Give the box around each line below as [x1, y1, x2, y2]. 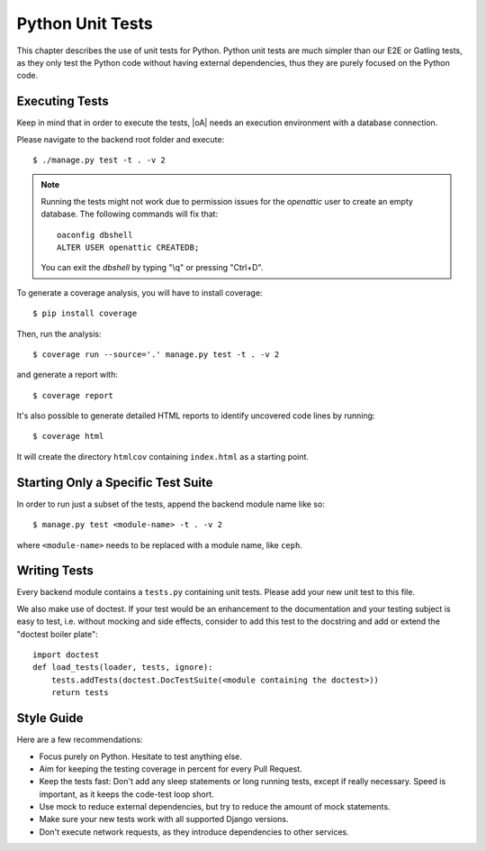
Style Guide [16, 710, 85, 726]
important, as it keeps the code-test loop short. [39, 789, 215, 800]
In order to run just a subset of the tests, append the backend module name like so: [16, 499, 326, 509]
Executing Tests [16, 94, 110, 109]
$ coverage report [32, 390, 114, 400]
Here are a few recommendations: [16, 735, 143, 746]
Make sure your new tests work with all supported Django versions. [39, 814, 289, 825]
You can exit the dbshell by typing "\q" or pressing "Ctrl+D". [40, 262, 264, 273]
